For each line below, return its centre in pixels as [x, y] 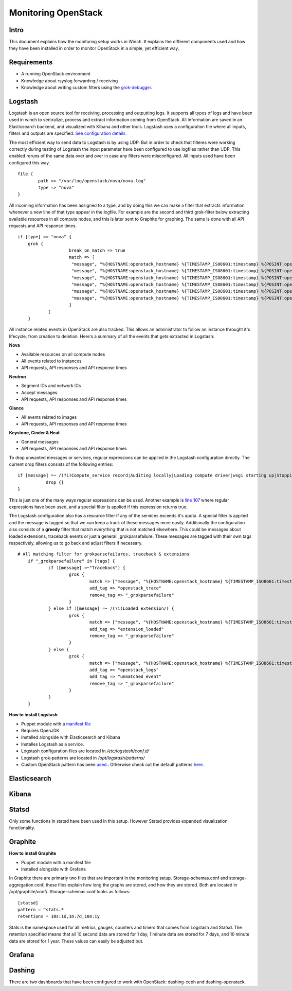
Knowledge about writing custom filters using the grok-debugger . [87, 88]
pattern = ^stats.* [41, 910]
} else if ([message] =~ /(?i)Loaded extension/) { [111, 609]
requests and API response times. [43, 226]
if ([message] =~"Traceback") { [87, 568]
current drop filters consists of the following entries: [61, 464]
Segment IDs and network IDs [51, 386]
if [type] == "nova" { [45, 237]
